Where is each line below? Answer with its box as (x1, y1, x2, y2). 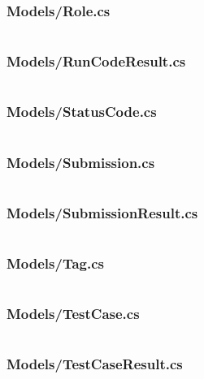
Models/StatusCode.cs (7, 101, 157, 122)
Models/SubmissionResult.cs (7, 202, 198, 222)
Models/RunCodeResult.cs (7, 51, 186, 71)
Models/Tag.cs (7, 253, 104, 273)
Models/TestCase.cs (7, 304, 140, 324)
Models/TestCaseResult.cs (7, 354, 183, 374)
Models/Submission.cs (7, 152, 155, 172)
